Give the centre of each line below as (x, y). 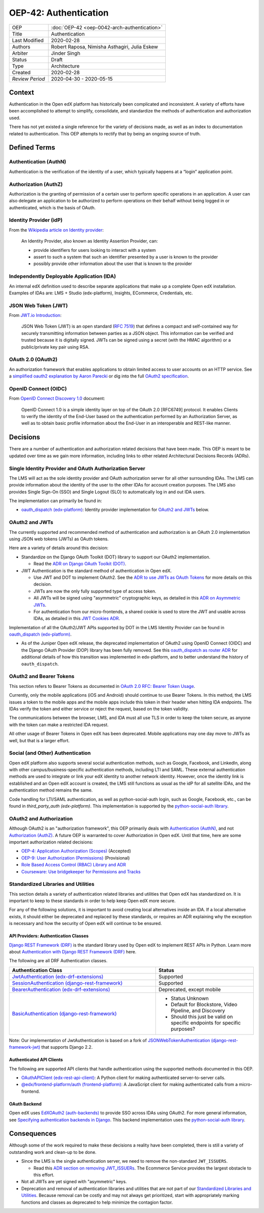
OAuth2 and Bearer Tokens (42, 676)
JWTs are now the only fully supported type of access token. (95, 591)
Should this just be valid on (202, 1016)
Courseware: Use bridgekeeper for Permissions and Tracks (81, 871)
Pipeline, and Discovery (198, 1011)
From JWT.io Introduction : (35, 315)
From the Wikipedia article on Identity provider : (56, 230)
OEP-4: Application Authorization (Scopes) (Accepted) (76, 851)
